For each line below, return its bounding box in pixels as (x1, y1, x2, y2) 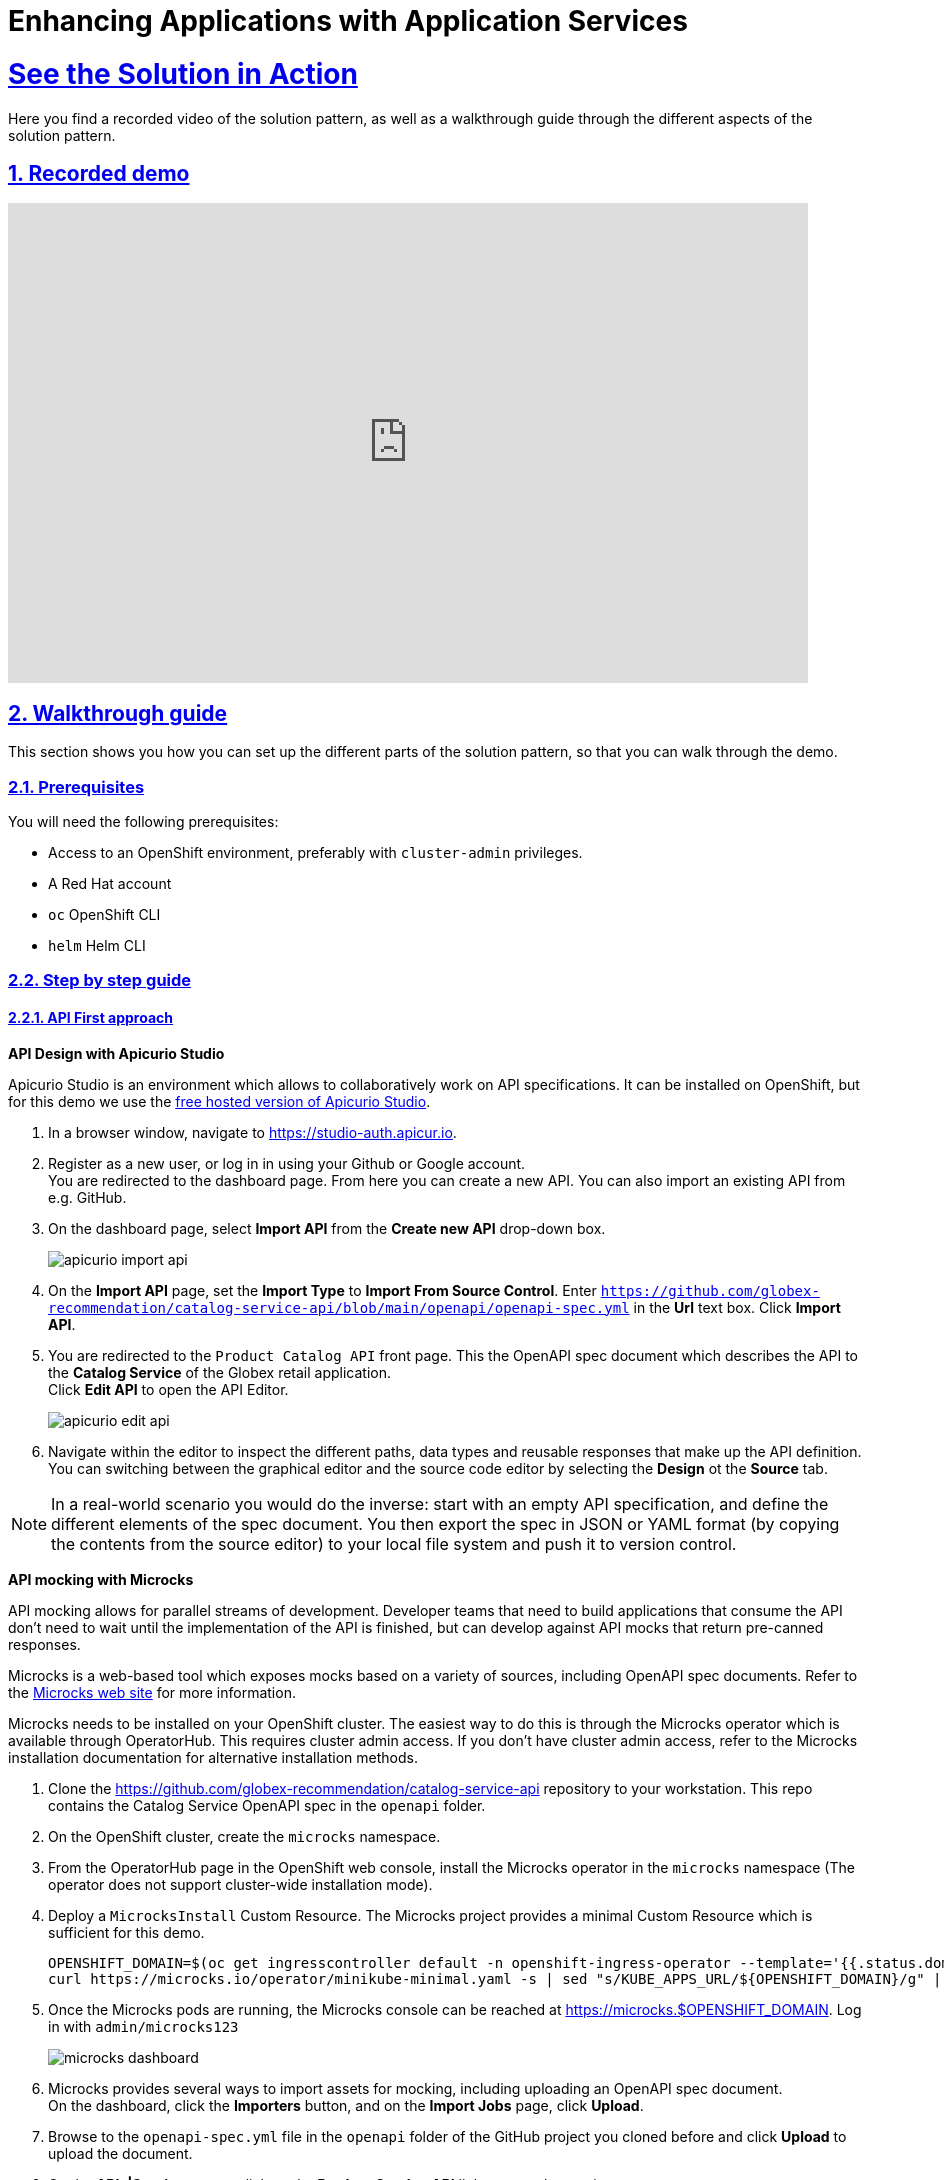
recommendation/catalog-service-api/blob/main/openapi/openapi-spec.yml (48, 1299, 630, 1316)
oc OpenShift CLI (48, 905, 161, 923)
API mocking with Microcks (8, 1570, 194, 1588)
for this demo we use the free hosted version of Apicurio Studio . (8, 1092, 431, 1110)
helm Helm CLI (48, 936, 146, 954)
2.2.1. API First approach (8, 1008, 174, 1026)
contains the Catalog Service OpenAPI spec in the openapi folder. (48, 1796, 486, 1814)
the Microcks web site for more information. (8, 1683, 296, 1701)
